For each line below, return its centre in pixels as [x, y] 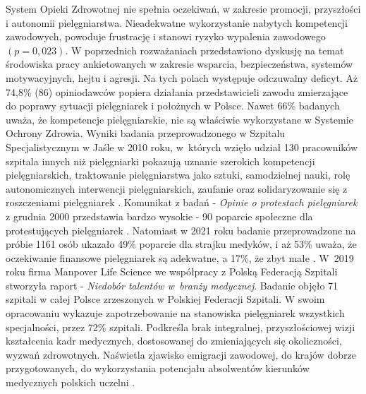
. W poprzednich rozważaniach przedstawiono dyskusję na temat [205, 50]
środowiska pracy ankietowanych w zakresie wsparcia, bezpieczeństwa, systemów [179, 64]
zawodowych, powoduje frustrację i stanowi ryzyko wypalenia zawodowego [166, 36]
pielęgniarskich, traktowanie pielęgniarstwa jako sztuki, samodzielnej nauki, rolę [178, 175]
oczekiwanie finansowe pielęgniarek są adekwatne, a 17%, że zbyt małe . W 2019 [180, 257]
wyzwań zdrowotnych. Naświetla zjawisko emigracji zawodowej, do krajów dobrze [181, 354]
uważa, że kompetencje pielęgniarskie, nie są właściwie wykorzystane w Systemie [179, 119]
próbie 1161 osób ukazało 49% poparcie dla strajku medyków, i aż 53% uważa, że [181, 244]
